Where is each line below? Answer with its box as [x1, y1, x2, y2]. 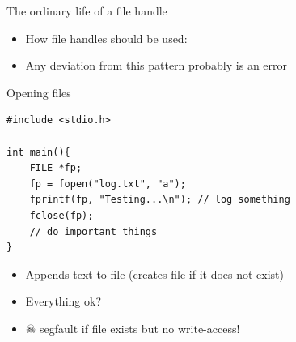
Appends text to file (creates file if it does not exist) [25, 265, 285, 282]
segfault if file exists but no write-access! [40, 319, 240, 336]
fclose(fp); [29, 209, 94, 221]
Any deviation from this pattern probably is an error [25, 57, 288, 74]
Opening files [6, 83, 71, 100]
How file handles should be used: [25, 29, 188, 46]
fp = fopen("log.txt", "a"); [29, 177, 186, 190]
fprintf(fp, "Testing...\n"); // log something [29, 194, 290, 206]
